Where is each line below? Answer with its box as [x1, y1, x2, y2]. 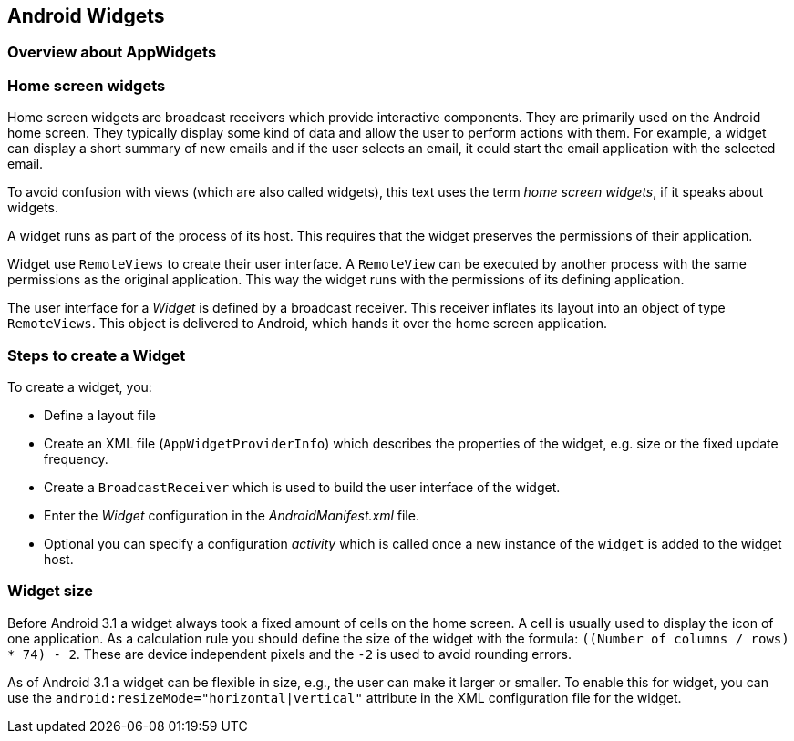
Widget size [7, 581, 94, 601]
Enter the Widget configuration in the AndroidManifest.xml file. [44, 507, 419, 523]
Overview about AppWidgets [7, 43, 217, 62]
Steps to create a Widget [7, 345, 186, 365]
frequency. [44, 450, 108, 467]
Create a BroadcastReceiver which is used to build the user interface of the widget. [44, 479, 561, 495]
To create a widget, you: [7, 378, 152, 395]
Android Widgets [7, 5, 165, 27]
